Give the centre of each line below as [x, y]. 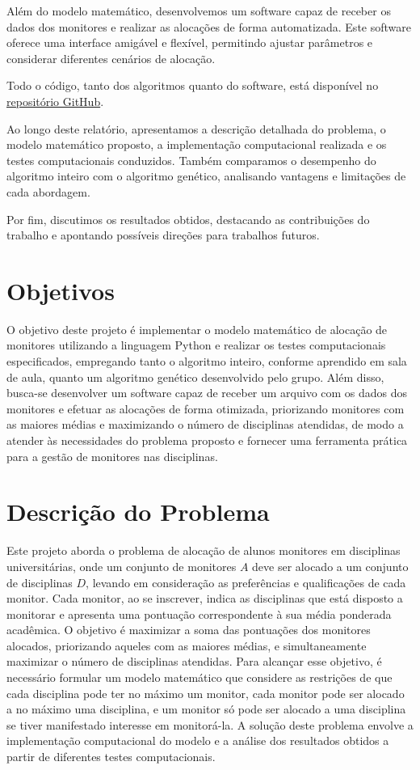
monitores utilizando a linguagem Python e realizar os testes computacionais [196, 345]
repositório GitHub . [55, 101]
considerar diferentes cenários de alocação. [111, 58]
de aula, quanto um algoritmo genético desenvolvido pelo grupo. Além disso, [195, 377]
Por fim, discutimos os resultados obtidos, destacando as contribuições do [188, 219]
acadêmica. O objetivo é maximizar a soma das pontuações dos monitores [189, 630]
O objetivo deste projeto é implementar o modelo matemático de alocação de [197, 329]
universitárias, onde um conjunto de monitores [122, 566]
